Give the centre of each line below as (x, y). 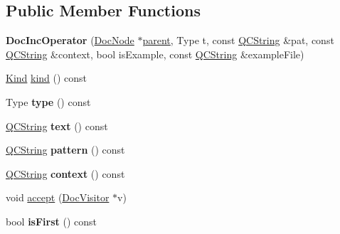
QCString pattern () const (65, 150)
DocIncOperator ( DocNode (70, 40)
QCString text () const (57, 126)
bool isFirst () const (51, 221)
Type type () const (48, 101)
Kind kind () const (47, 78)
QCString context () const (65, 173)
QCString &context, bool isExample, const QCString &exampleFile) (155, 54)
